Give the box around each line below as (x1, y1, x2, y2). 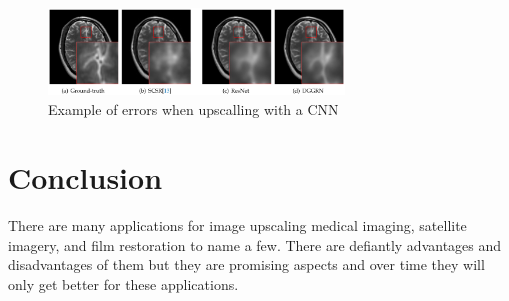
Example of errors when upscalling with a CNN (48, 98, 339, 119)
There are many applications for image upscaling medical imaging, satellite (8, 215, 467, 236)
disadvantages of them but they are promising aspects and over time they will (8, 254, 485, 275)
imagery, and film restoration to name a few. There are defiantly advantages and (8, 234, 502, 255)
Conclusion (8, 157, 163, 198)
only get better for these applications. (8, 274, 239, 295)
